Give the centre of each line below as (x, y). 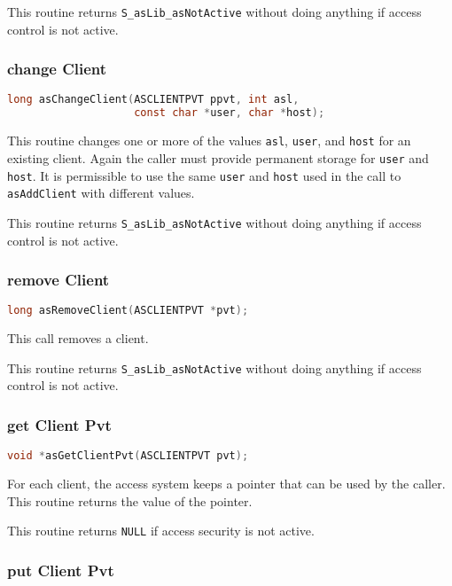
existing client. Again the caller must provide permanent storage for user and (218, 157)
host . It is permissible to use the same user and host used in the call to (204, 175)
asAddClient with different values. (101, 193)
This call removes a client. (78, 338)
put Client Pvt (61, 570)
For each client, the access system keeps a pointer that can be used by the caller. (226, 484)
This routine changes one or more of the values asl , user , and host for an (209, 141)
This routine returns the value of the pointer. (130, 500)
